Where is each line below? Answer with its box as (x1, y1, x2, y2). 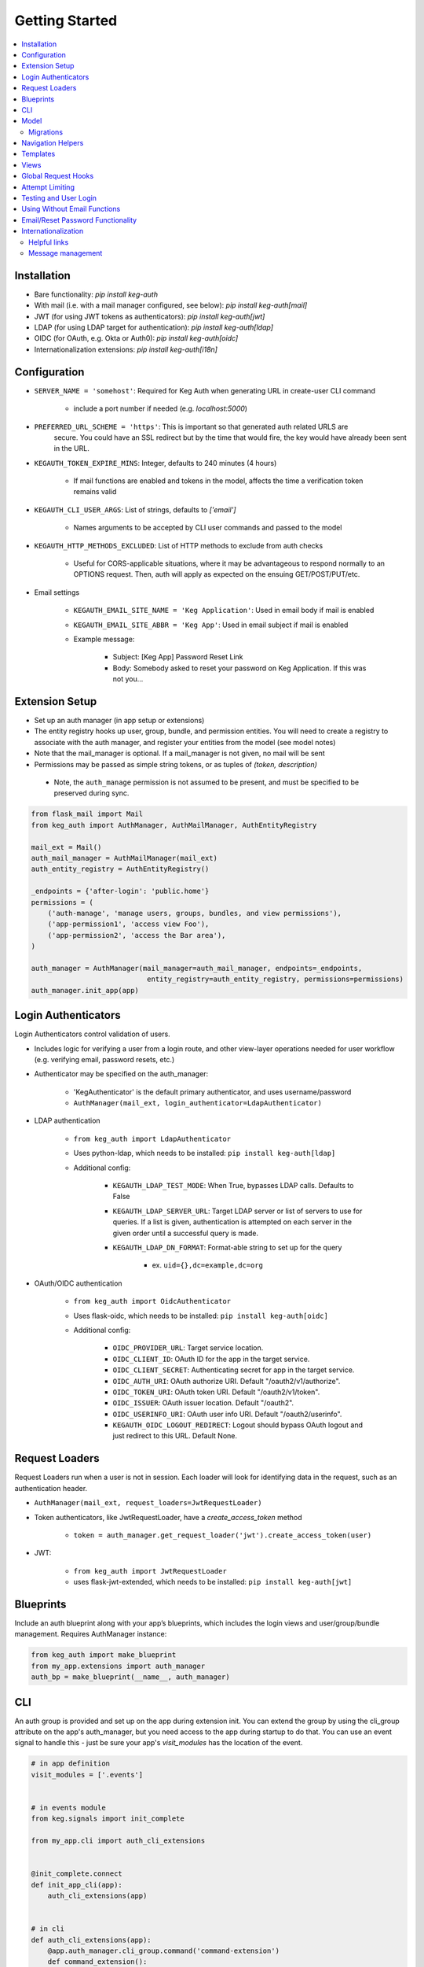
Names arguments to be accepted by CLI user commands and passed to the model (73, 523, 342, 533)
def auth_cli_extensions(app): (31, 1936, 152, 1944)
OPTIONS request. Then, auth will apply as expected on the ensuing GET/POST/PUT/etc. (73, 570, 360, 579)
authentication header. (14, 1483, 88, 1493)
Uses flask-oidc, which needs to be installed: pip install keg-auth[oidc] (73, 1311, 329, 1320)
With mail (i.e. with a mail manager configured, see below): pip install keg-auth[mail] (34, 301, 308, 310)
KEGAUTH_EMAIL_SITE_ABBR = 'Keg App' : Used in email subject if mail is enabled (73, 620, 349, 629)
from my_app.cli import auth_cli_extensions (31, 1836, 206, 1845)
